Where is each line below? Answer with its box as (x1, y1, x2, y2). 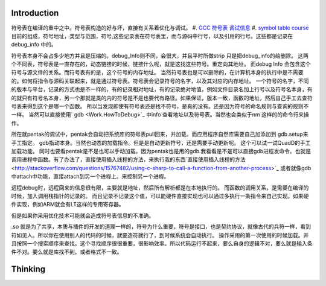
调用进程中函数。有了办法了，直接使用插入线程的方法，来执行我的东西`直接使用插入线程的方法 (11, 156, 246, 163)
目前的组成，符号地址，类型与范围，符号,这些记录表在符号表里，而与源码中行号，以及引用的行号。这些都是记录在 (11, 32, 293, 39)
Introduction (11, 8, 59, 18)
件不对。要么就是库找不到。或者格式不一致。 (11, 248, 123, 256)
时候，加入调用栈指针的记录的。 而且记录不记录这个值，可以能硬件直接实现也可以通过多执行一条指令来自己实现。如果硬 (11, 192, 309, 199)
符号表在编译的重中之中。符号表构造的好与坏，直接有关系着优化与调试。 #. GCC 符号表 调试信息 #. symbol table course (11, 24, 309, 31)
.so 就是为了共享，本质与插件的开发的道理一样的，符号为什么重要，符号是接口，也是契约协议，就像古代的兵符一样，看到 (11, 223, 311, 230)
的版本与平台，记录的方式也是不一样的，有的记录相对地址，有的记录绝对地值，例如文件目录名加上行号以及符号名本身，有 (11, 86, 313, 93)
